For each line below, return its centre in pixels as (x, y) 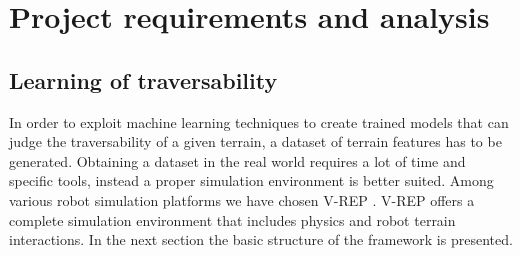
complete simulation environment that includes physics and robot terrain (232, 219)
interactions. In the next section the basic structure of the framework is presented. (261, 239)
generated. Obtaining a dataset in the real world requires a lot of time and (237, 160)
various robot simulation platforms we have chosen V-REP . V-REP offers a (242, 199)
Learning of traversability (143, 79)
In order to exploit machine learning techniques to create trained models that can (259, 121)
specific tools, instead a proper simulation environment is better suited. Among (251, 180)
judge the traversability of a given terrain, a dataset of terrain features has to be (255, 141)
